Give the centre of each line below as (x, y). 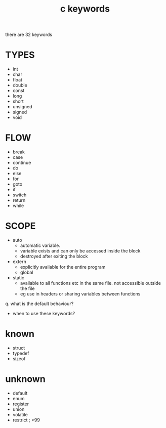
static (18, 278)
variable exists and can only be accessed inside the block (80, 251)
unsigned (22, 107)
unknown (25, 379)
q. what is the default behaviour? (39, 304)
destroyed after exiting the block (54, 256)
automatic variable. (40, 245)
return (19, 200)
